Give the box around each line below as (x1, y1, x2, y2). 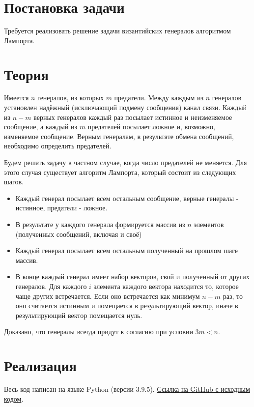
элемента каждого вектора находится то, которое (93, 281, 239, 291)
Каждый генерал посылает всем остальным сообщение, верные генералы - (15, 193, 239, 203)
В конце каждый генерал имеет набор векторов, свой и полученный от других (15, 271, 250, 282)
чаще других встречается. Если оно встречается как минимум (15, 291, 200, 301)
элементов (194, 219, 224, 229)
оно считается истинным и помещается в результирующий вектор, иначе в (15, 300, 238, 311)
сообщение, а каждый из (4, 121, 78, 132)
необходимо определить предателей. (4, 141, 112, 151)
